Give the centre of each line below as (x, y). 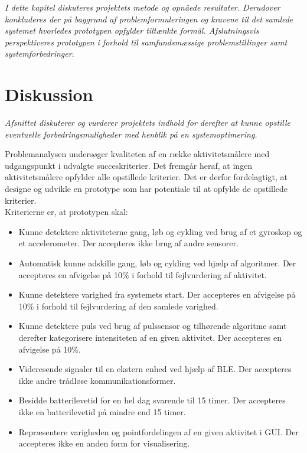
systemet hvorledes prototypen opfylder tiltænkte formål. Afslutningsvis (132, 30)
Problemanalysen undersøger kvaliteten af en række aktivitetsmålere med (137, 154)
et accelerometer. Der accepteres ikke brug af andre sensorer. (128, 243)
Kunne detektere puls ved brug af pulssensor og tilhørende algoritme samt (153, 326)
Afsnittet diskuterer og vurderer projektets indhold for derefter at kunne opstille (148, 123)
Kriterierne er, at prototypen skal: (66, 212)
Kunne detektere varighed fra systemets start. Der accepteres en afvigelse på (157, 294)
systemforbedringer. (40, 53)
